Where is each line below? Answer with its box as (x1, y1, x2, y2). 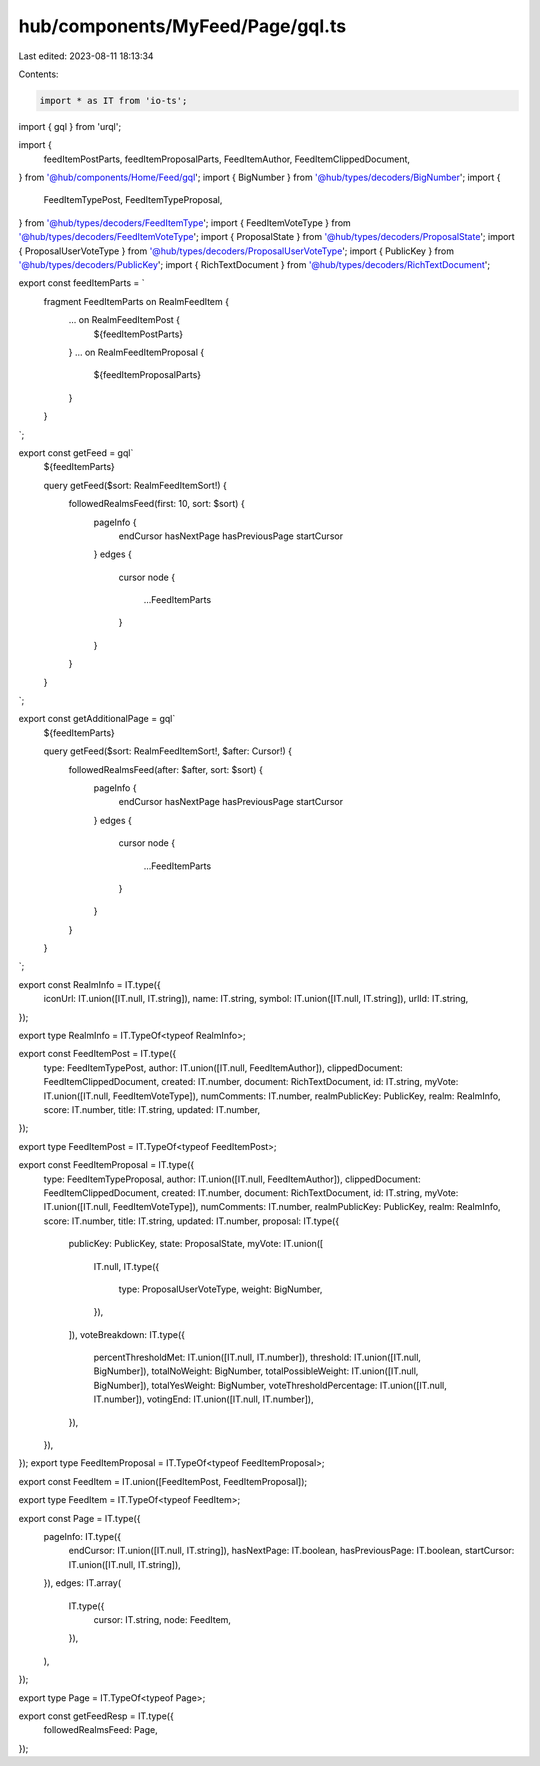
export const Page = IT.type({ (18, 1512, 141, 1524)
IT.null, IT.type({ (93, 1260, 160, 1272)
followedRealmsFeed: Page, (43, 1724, 159, 1736)
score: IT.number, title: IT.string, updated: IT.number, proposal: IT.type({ (43, 1215, 340, 1227)
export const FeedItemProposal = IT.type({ (18, 1159, 195, 1171)
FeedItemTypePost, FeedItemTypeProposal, (43, 194, 223, 206)
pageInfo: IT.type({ (43, 1530, 122, 1542)
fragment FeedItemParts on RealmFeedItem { (43, 295, 230, 307)
